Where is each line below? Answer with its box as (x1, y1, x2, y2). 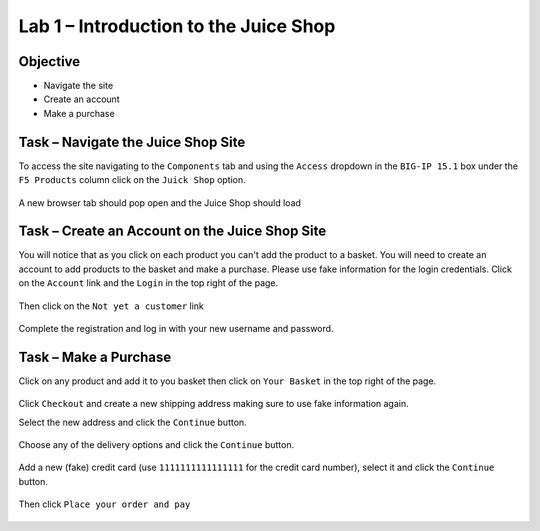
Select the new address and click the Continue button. (18, 416, 247, 428)
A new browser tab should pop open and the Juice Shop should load (18, 196, 302, 209)
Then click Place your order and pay (18, 498, 191, 510)
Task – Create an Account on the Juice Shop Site (18, 223, 327, 240)
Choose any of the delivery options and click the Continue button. (18, 439, 295, 451)
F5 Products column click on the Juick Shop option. (18, 174, 247, 186)
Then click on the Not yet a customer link (18, 300, 205, 312)
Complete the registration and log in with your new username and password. (18, 323, 334, 334)
